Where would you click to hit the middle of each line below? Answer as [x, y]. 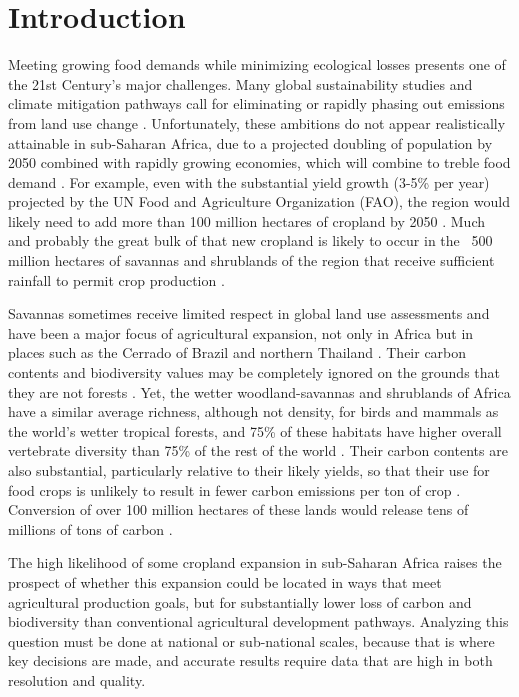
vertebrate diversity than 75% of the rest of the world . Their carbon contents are [258, 450]
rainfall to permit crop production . [116, 279]
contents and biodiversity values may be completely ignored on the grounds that [254, 372]
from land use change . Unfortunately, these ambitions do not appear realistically [257, 122]
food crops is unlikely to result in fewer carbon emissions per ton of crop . [234, 489]
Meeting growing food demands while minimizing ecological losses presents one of [257, 64]
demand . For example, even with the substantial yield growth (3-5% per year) [249, 181]
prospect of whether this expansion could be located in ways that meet [225, 581]
